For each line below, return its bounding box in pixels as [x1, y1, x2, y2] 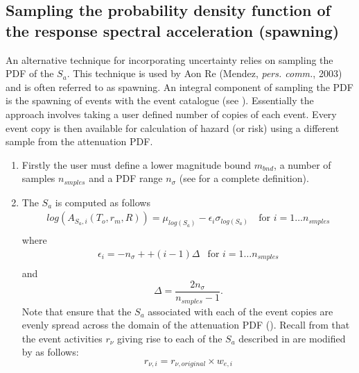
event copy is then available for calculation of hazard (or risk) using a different [6, 120, 340, 135]
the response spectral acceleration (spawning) [6, 19, 340, 41]
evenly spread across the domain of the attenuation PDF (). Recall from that [21, 317, 350, 332]
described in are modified [238, 331, 346, 345]
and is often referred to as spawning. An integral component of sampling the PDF [6, 79, 353, 94]
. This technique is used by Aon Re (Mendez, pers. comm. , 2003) [67, 66, 342, 81]
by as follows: [21, 345, 79, 359]
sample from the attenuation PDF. [6, 134, 153, 149]
